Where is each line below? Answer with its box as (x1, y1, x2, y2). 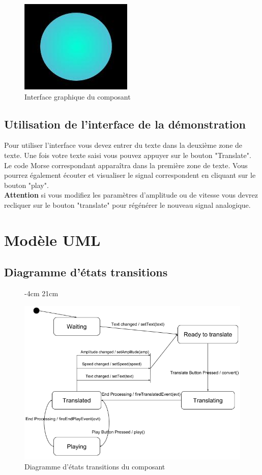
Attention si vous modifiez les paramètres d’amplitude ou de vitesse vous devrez (4, 189, 258, 200)
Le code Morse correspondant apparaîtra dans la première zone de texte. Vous (4, 160, 248, 170)
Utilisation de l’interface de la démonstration (4, 116, 246, 132)
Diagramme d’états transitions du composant (24, 461, 165, 471)
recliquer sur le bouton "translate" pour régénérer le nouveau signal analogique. (4, 199, 251, 210)
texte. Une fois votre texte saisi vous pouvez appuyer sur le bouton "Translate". (4, 149, 251, 160)
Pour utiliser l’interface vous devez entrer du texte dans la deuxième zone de (4, 140, 243, 150)
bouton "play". (4, 179, 49, 190)
